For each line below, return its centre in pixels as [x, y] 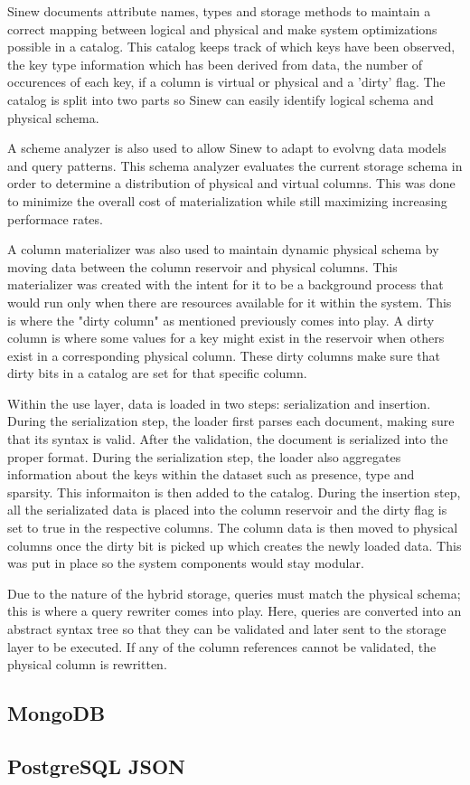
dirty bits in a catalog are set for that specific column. [157, 373]
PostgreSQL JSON [97, 766]
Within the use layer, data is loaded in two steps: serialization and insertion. [219, 403]
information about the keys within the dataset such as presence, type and [211, 474]
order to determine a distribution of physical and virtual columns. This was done [231, 183]
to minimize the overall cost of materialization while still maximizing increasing [227, 200]
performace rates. [55, 218]
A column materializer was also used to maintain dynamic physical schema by [223, 249]
